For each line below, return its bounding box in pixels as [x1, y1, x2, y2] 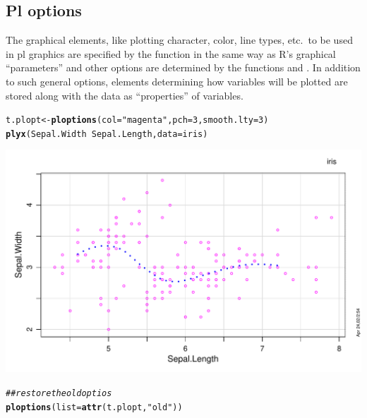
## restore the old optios [6, 388, 112, 399]
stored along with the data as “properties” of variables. [6, 88, 243, 102]
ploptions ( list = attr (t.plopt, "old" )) [6, 402, 183, 412]
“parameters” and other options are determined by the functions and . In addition [6, 60, 361, 75]
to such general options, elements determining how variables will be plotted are [6, 73, 348, 88]
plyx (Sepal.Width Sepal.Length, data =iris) [6, 129, 208, 139]
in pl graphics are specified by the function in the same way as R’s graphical [6, 46, 336, 61]
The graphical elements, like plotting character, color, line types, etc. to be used [6, 32, 353, 47]
